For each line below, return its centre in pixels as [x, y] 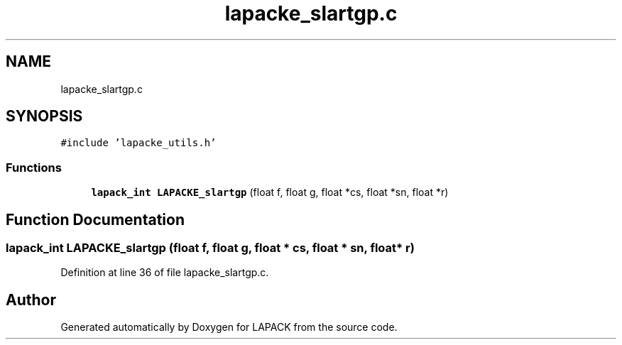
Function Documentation [95, 219]
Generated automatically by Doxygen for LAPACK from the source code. [229, 327]
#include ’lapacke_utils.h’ [138, 143]
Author [31, 300]
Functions [34, 167]
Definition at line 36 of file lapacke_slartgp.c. [165, 273]
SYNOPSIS [44, 116]
